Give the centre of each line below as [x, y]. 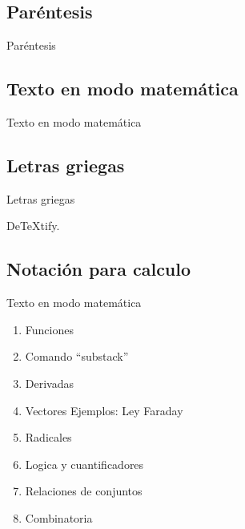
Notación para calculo [99, 269]
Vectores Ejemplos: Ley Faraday [104, 410]
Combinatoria [59, 517]
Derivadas [49, 383]
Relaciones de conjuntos [84, 491]
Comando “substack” [77, 356]
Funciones [49, 329]
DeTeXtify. [33, 226]
